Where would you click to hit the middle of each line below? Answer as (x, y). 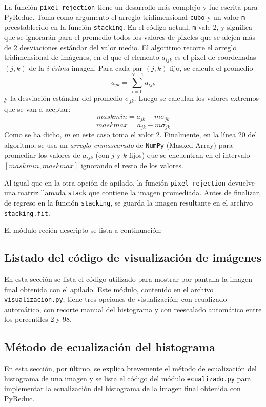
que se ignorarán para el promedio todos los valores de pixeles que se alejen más (130, 37)
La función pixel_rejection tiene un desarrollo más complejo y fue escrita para (131, 7)
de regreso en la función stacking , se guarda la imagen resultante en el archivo (129, 202)
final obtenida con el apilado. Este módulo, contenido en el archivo (109, 289)
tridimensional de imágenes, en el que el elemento (82, 57)
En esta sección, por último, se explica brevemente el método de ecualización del (130, 368)
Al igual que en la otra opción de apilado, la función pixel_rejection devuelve (129, 182)
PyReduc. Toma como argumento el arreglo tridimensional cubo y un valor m (125, 17)
